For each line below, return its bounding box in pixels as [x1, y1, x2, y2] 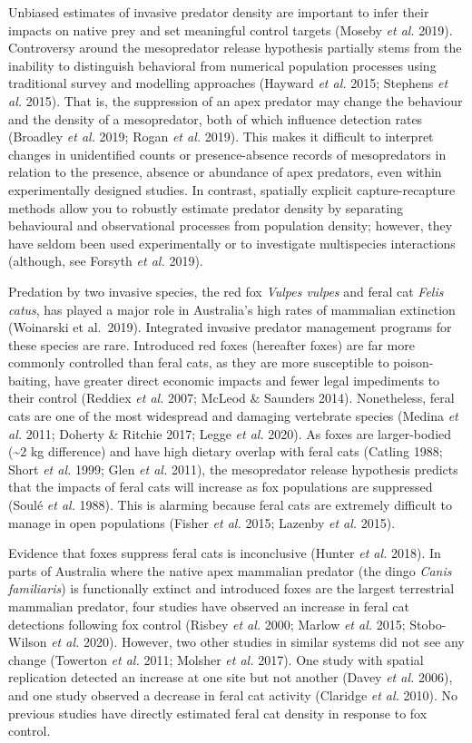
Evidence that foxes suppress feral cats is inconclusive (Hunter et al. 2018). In [8, 543, 441, 562]
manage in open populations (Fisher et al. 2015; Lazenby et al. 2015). [8, 513, 396, 532]
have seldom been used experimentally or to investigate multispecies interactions [8, 233, 456, 252]
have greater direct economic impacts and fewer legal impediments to [54, 370, 440, 389]
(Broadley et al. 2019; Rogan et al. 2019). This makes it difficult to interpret [8, 127, 434, 146]
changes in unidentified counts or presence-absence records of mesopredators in [8, 144, 447, 163]
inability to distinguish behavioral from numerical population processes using [8, 55, 437, 74]
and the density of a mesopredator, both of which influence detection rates [8, 109, 423, 128]
